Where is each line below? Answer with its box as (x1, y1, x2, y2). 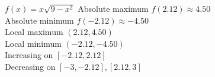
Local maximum (5, 25, 63, 38)
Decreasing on (5, 60, 56, 72)
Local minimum (5, 37, 62, 49)
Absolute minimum (5, 14, 74, 26)
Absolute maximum (78, 2, 149, 14)
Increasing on (5, 49, 53, 61)
